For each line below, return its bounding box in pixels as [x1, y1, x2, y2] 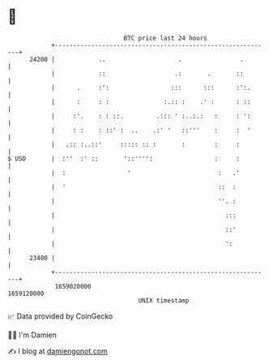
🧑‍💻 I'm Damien [7, 330, 58, 340]
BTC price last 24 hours [123, 34, 207, 42]
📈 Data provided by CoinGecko [7, 311, 113, 321]
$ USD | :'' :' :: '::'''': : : [7, 154, 241, 163]
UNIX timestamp [138, 296, 190, 305]
